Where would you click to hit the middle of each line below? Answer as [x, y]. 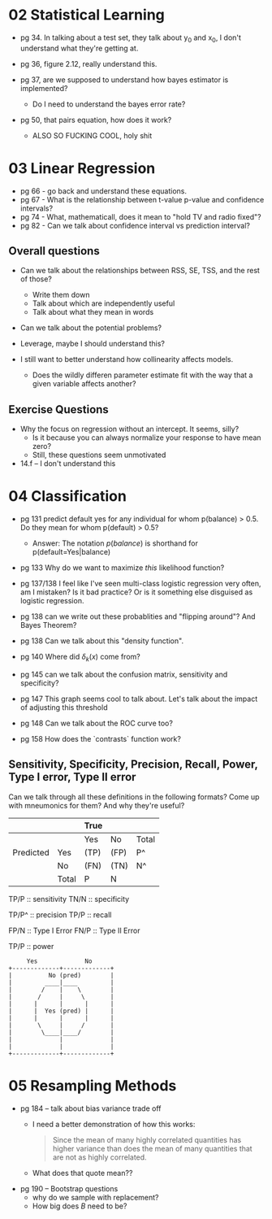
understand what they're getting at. [79, 48]
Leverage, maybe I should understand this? [92, 344]
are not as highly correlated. [100, 1157]
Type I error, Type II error [72, 777]
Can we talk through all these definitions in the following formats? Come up [134, 797]
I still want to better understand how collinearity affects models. [127, 359]
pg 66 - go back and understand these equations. [103, 191]
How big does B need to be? [80, 1206]
